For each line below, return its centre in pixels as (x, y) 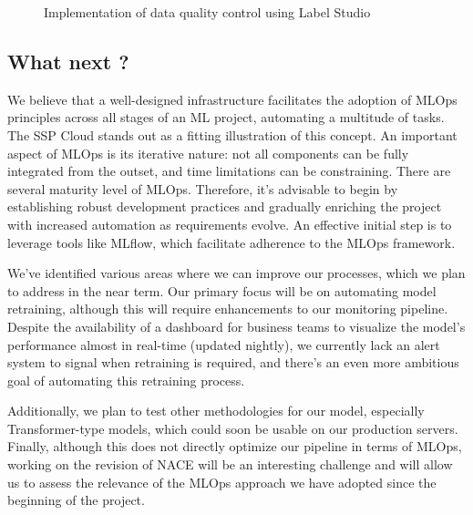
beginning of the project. (76, 500)
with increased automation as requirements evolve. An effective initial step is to (230, 224)
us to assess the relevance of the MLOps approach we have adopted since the (222, 482)
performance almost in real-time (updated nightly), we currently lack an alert (224, 344)
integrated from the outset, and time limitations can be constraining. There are (229, 171)
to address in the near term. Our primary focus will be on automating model (222, 290)
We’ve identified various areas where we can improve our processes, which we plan (236, 273)
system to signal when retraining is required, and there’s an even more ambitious (233, 362)
